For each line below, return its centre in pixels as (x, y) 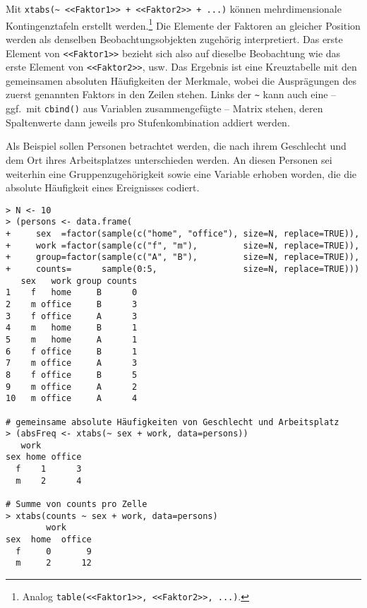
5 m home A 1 (72, 339)
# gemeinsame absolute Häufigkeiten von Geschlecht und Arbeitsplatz (173, 422)
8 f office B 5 (72, 375)
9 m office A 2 (72, 387)
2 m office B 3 (72, 304)
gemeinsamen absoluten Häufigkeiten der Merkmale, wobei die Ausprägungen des (181, 80)
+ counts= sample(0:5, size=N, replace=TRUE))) (183, 269)
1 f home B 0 (72, 293)
